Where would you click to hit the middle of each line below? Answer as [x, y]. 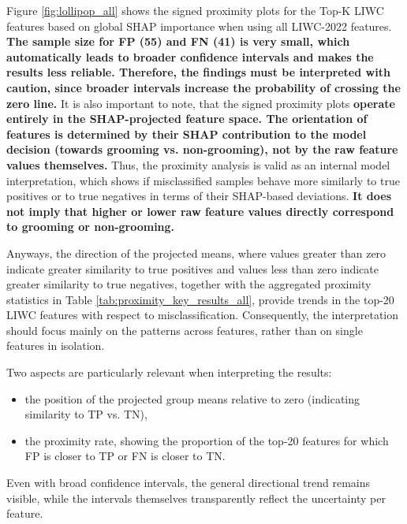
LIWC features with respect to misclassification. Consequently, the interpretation [203, 315]
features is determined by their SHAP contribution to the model [187, 134]
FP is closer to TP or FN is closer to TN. [125, 456]
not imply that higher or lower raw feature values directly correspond [200, 211]
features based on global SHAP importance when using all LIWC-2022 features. [199, 26]
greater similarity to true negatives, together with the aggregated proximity [189, 284]
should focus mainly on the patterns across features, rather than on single [185, 330]
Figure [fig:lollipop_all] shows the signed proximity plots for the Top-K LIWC [195, 10]
